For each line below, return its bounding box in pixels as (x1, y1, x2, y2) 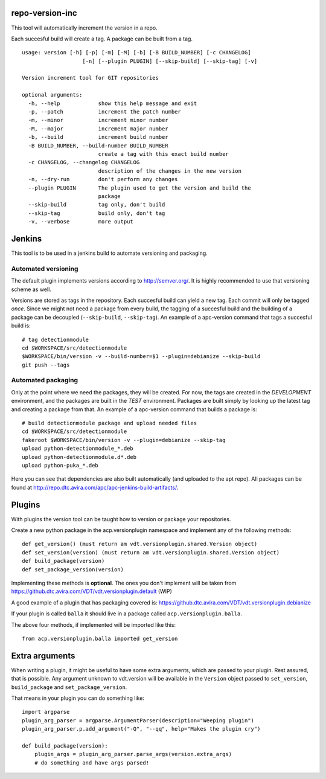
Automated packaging (11, 376, 78, 385)
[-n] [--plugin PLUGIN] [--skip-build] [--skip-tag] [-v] (82, 57, 258, 65)
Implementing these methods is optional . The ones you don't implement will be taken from (11, 579, 237, 586)
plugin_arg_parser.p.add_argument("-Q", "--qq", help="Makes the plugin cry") (22, 725, 261, 733)
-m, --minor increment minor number (28, 117, 168, 124)
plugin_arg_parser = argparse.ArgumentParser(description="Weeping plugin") (22, 717, 255, 724)
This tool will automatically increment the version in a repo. (11, 24, 158, 31)
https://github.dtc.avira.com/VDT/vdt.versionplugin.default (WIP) (11, 588, 172, 595)
